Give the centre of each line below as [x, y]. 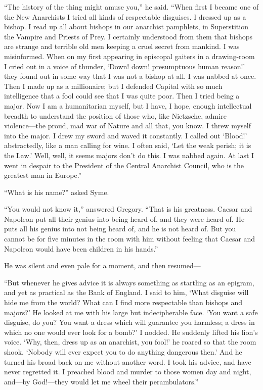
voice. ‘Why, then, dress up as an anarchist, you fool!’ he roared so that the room [130, 342]
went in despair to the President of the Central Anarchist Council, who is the [124, 165]
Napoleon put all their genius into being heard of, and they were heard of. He [124, 218]
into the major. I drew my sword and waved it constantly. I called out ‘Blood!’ [126, 135]
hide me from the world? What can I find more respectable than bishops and [123, 302]
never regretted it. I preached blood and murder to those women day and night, [128, 372]
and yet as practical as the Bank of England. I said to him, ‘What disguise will [126, 292]
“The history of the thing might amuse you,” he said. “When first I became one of [131, 7]
